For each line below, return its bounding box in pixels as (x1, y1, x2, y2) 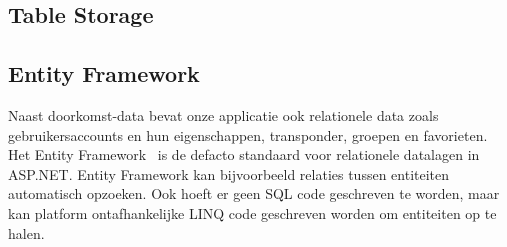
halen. (8, 222, 45, 243)
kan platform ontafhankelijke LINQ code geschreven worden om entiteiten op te (8, 202, 497, 223)
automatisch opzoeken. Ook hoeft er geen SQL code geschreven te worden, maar (8, 183, 500, 204)
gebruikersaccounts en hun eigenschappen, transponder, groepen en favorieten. (8, 124, 488, 145)
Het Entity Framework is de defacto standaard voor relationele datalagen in (8, 144, 480, 165)
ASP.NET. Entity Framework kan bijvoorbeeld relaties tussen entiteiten (8, 163, 450, 184)
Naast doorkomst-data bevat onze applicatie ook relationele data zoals (8, 104, 439, 125)
